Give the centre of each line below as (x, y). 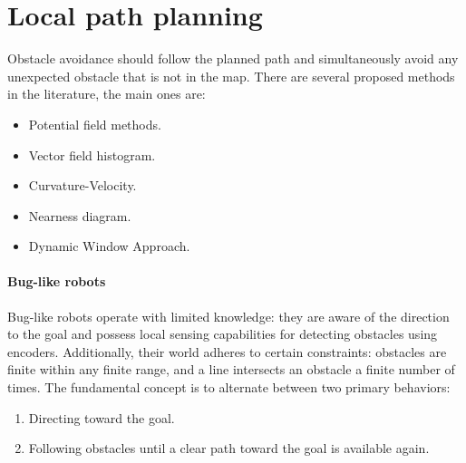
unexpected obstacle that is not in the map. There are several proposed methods (231, 76)
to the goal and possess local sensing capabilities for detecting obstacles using (223, 334)
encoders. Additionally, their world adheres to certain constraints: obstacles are (227, 351)
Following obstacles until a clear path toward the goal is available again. (229, 448)
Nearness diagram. (80, 215)
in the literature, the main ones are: (107, 94)
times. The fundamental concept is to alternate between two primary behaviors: (229, 387)
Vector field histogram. (92, 154)
